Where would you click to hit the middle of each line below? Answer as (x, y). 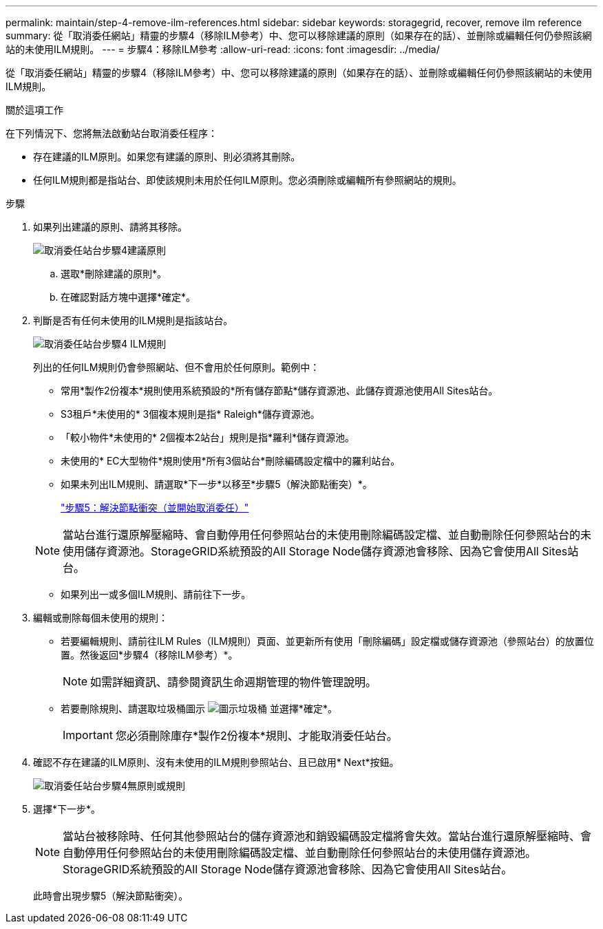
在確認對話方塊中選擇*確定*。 (128, 297)
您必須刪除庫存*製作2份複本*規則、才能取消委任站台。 (256, 736)
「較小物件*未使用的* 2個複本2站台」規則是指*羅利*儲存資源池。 (208, 437)
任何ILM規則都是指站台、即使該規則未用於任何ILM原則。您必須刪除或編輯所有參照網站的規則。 (247, 180)
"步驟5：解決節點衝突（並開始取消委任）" (155, 508)
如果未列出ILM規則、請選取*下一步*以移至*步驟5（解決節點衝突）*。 (216, 484)
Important (88, 735)
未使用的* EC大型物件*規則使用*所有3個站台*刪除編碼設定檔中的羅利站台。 (231, 461)
